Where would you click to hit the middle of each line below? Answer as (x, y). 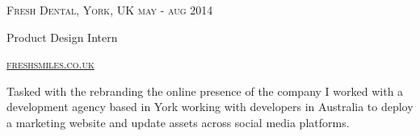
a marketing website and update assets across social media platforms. (178, 122)
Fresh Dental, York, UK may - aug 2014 (110, 10)
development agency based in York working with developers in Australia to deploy (210, 107)
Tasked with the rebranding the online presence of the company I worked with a (205, 91)
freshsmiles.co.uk (50, 64)
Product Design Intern (62, 37)
